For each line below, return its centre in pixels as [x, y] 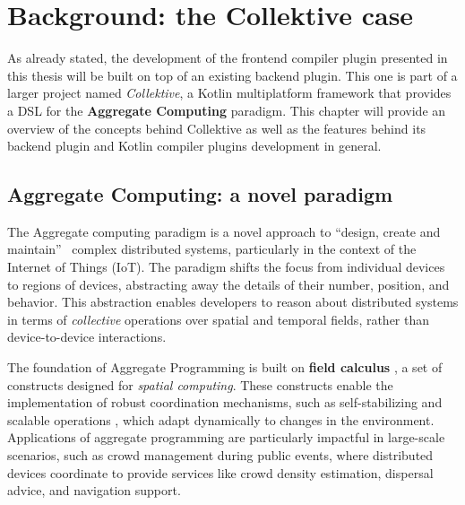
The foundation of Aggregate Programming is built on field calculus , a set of [225, 367]
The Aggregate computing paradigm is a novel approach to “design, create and [224, 231]
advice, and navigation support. [94, 490]
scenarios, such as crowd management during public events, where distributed [220, 455]
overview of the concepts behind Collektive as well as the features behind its [217, 128]
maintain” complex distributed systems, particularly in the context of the [212, 249]
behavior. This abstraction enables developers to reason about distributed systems [233, 302]
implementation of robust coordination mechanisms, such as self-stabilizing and [225, 402]
